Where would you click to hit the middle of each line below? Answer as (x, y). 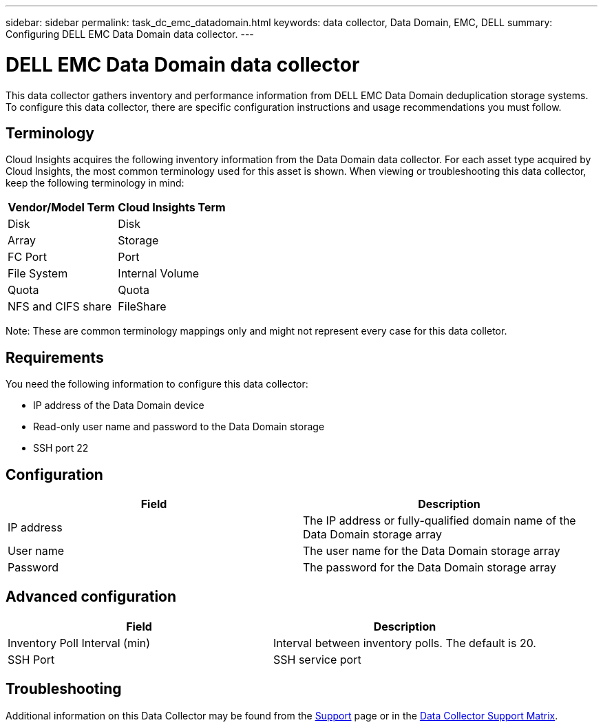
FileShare (142, 307)
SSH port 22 (61, 448)
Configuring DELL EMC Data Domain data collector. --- (130, 34)
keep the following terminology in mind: (95, 183)
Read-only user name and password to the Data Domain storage (179, 427)
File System (38, 274)
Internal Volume (159, 274)
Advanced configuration (91, 597)
